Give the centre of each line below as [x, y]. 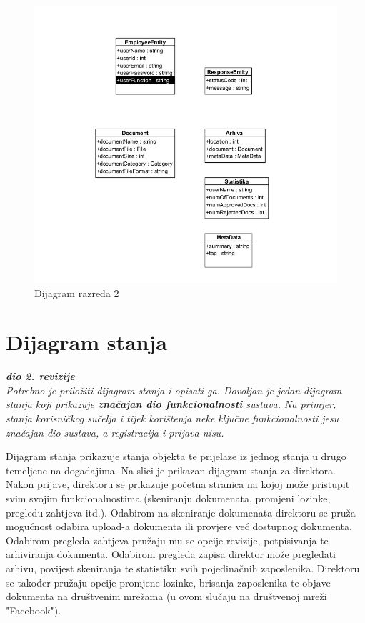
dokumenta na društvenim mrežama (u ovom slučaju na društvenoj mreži [166, 596]
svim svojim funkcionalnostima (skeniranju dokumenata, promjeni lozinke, [168, 498]
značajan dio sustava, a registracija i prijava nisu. [115, 432]
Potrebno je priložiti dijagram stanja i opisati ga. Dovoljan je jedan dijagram [174, 390]
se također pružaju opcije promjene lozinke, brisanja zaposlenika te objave [168, 582]
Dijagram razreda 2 [77, 293]
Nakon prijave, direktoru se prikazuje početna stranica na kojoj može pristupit [178, 484]
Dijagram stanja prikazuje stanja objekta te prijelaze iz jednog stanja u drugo [176, 456]
